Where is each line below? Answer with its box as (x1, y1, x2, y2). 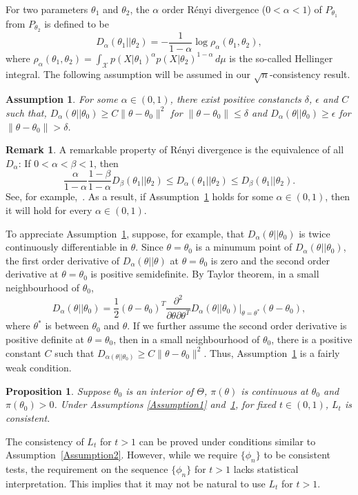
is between (45, 318, 89, 333)
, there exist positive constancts (170, 92, 301, 106)
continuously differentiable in (6, 240, 128, 254)
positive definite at (6, 332, 85, 347)
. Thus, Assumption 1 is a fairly (203, 345, 340, 360)
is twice (299, 226, 330, 240)
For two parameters (6, 2, 88, 16)
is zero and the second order (210, 253, 330, 267)
